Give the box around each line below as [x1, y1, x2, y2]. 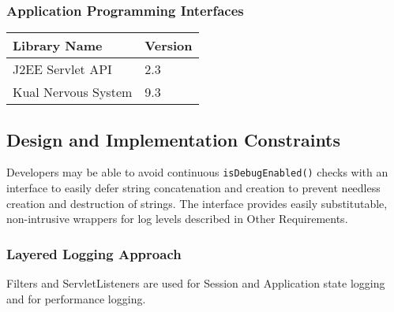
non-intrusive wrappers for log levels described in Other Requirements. [6, 210, 348, 227]
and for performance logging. [6, 290, 146, 306]
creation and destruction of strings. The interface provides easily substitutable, [6, 195, 388, 211]
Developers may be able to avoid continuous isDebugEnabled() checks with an [6, 164, 388, 180]
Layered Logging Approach [6, 243, 182, 263]
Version [144, 36, 193, 55]
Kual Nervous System [13, 83, 133, 102]
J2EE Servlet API [13, 60, 112, 79]
